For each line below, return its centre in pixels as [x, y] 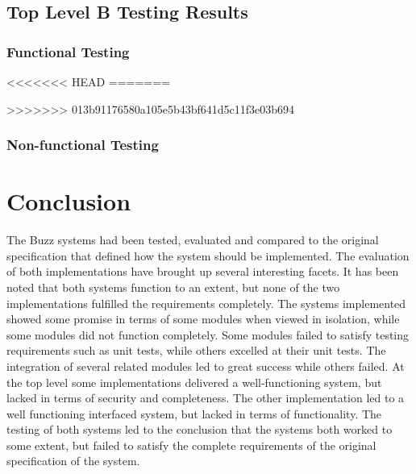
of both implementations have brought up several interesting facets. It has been [203, 271]
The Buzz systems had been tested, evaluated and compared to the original [193, 240]
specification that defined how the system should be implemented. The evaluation [208, 255]
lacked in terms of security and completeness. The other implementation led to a [206, 398]
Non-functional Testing [83, 145]
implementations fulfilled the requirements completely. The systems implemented [206, 303]
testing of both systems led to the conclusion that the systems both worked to [200, 429]
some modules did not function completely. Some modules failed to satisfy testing [208, 334]
